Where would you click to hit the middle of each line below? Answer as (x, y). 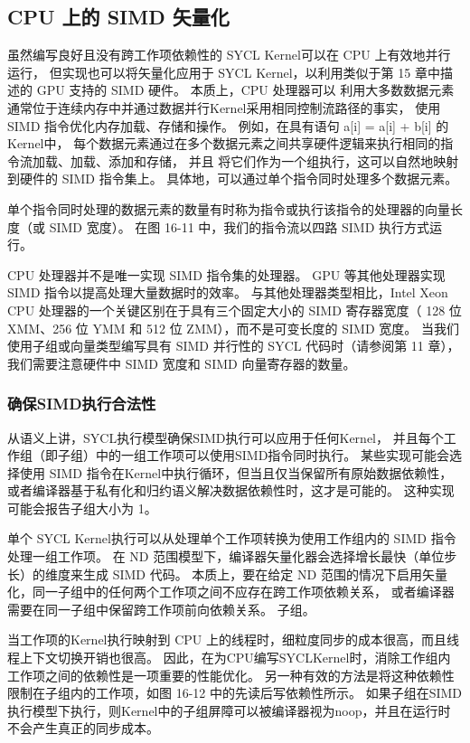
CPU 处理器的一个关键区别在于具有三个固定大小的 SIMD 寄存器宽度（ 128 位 (235, 310)
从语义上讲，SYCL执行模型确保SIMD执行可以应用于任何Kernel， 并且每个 (226, 437)
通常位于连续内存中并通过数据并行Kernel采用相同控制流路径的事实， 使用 (224, 107)
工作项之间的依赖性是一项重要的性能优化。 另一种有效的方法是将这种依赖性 (231, 675)
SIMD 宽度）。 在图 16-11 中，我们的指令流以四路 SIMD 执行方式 (240, 226)
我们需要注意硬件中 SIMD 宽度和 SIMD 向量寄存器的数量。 (182, 363)
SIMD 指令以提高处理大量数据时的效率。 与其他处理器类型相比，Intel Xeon (228, 292)
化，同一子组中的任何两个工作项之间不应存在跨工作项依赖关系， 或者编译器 (231, 592)
